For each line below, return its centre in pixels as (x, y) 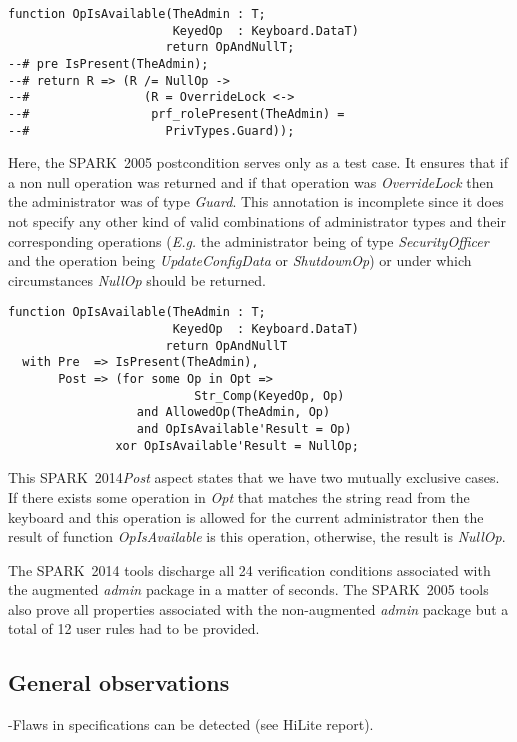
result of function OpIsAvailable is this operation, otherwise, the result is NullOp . (257, 536)
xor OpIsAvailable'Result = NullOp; (237, 445)
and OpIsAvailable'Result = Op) (244, 429)
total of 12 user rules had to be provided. (134, 628)
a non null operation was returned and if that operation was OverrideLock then (251, 181)
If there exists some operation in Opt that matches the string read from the (239, 496)
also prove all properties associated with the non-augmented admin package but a (258, 608)
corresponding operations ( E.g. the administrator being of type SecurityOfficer (248, 240)
